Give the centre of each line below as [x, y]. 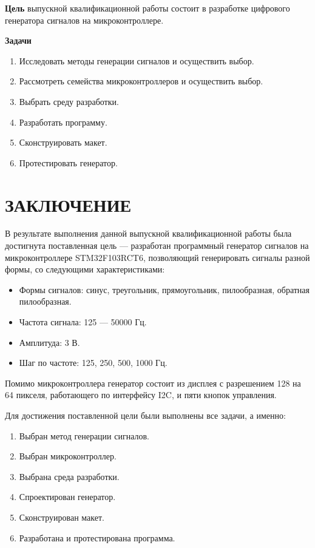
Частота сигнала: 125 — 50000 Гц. [83, 322]
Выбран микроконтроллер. [68, 456]
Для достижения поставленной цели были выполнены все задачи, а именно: [145, 415]
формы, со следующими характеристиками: [85, 269]
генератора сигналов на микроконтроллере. [84, 20]
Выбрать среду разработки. [69, 101]
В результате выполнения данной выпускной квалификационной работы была [148, 233]
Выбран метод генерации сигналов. [84, 435]
